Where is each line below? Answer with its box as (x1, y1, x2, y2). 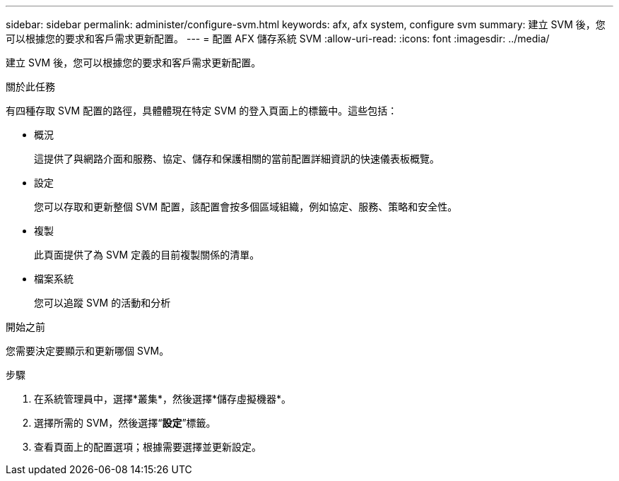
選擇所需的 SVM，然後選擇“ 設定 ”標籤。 (34, 417, 216, 429)
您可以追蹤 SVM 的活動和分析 (34, 297, 171, 309)
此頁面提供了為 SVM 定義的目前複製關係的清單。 (34, 249, 260, 261)
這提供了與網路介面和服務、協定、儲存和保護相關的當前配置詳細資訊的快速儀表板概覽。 (34, 153, 440, 165)
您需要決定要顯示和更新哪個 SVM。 (6, 345, 170, 357)
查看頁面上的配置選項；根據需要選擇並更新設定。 (34, 441, 261, 453)
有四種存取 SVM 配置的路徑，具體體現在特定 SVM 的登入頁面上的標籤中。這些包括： (6, 105, 398, 117)
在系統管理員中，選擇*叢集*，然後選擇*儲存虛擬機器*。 (34, 393, 292, 405)
